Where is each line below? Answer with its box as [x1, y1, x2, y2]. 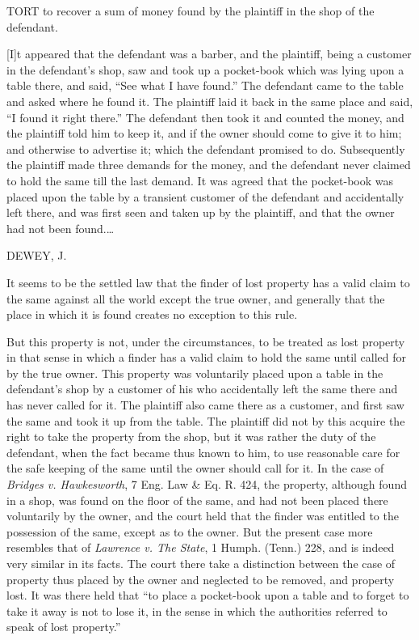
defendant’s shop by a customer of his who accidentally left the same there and [6, 380, 398, 397]
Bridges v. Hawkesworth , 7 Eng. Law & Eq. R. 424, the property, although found [6, 476, 407, 493]
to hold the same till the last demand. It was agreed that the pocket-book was [6, 172, 394, 189]
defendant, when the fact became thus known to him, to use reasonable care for [6, 443, 400, 460]
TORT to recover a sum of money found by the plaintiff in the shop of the [6, 2, 375, 19]
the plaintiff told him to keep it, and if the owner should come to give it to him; [6, 125, 402, 142]
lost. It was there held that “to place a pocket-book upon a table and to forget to [6, 587, 409, 604]
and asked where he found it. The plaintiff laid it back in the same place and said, [6, 92, 413, 109]
